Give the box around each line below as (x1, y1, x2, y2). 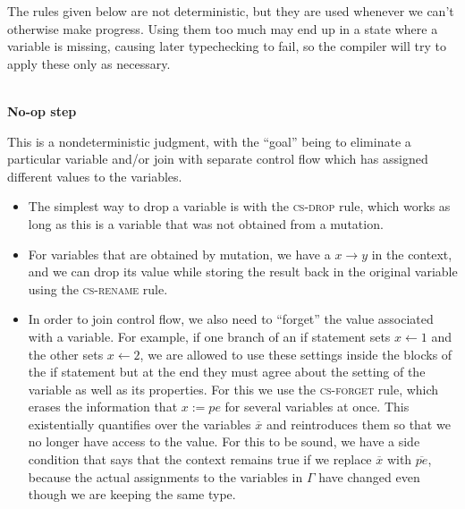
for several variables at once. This (224, 397, 410, 416)
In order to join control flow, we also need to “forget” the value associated (28, 310, 434, 328)
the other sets (28, 344, 104, 363)
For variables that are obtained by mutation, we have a (28, 244, 331, 263)
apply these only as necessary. (7, 54, 171, 72)
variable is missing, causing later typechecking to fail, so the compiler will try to (7, 37, 446, 55)
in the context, (371, 244, 452, 263)
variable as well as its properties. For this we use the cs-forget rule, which (28, 379, 439, 398)
